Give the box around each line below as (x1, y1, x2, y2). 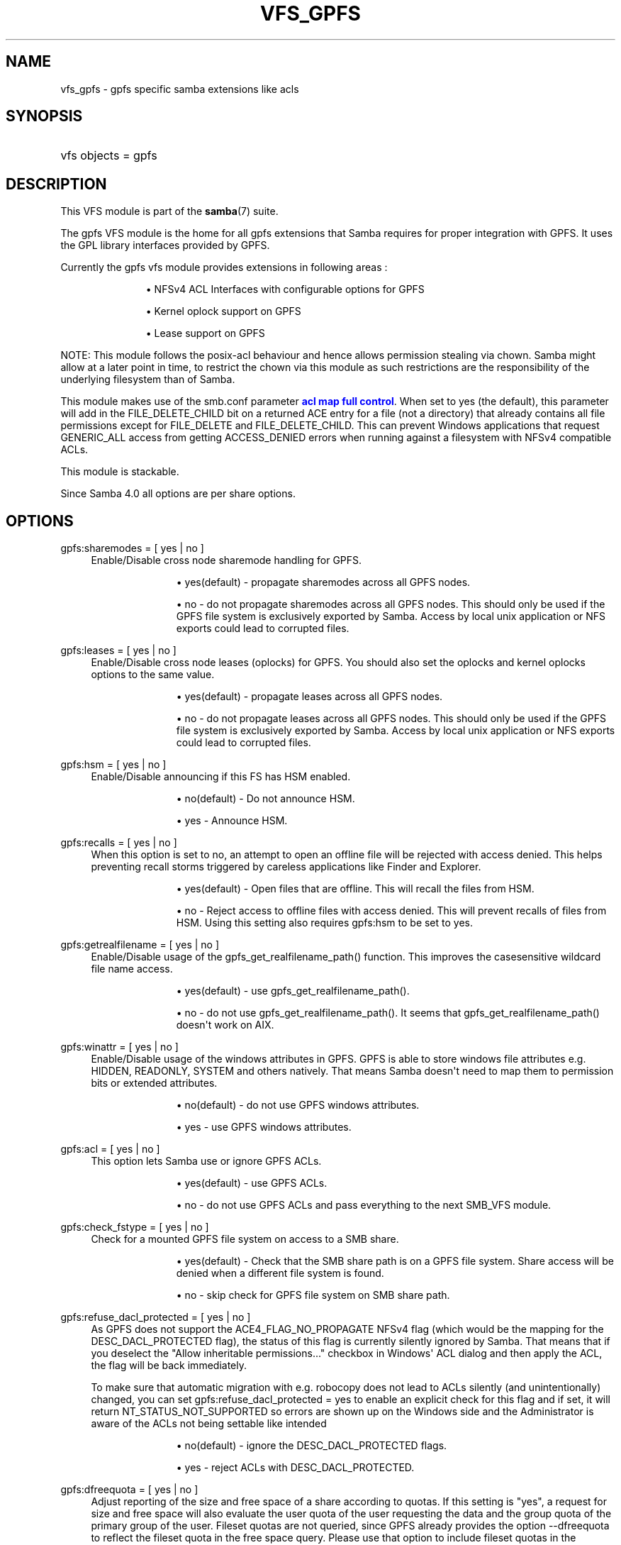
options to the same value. (91, 668, 215, 681)
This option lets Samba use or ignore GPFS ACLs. (91, 1155, 322, 1168)
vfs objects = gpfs (60, 148, 157, 163)
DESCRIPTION (6, 175, 107, 193)
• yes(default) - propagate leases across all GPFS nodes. (176, 690, 443, 703)
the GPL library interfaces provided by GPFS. (60, 239, 270, 252)
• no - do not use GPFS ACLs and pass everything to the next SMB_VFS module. (176, 1199, 552, 1212)
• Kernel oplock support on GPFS (145, 305, 301, 318)
